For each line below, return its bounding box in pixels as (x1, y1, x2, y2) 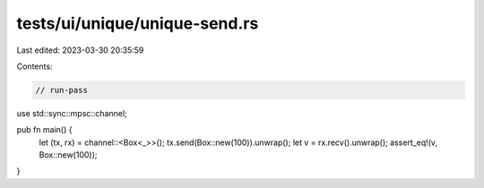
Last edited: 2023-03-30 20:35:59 (16, 45, 144, 56)
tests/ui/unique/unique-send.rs (16, 13, 259, 33)
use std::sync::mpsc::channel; (16, 107, 127, 118)
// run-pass (35, 85, 89, 95)
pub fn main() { (16, 124, 73, 135)
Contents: (16, 61, 53, 72)
